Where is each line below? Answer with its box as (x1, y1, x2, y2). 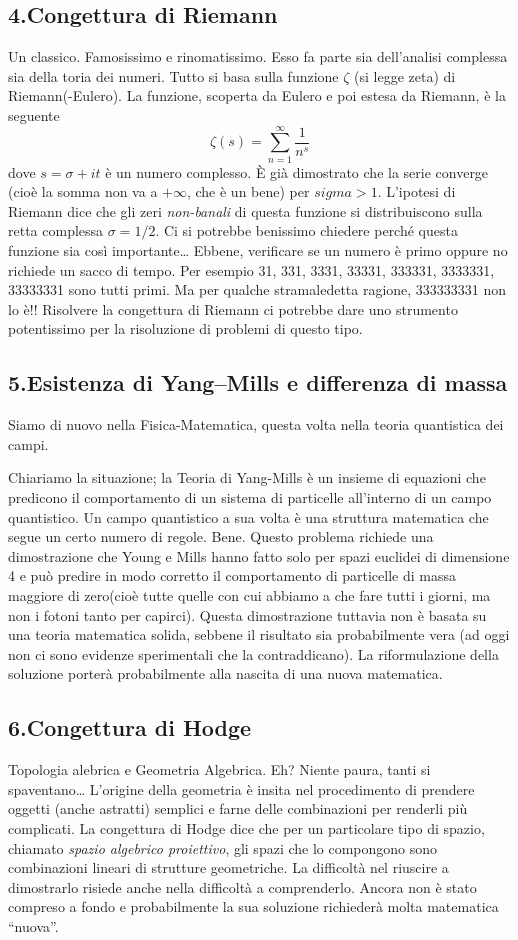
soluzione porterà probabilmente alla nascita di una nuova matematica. (8, 663, 443, 684)
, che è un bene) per (186, 181, 310, 202)
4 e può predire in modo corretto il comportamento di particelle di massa (8, 565, 456, 586)
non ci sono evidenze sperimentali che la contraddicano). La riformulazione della (8, 643, 499, 664)
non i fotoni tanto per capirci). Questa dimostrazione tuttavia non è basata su (8, 604, 487, 625)
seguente (8, 104, 60, 125)
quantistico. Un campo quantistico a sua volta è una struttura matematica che (8, 506, 489, 527)
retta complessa (8, 220, 104, 241)
